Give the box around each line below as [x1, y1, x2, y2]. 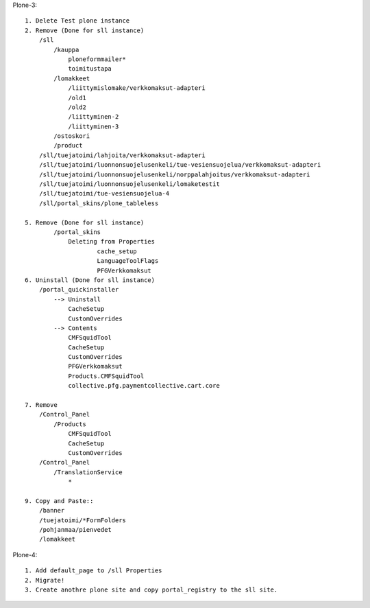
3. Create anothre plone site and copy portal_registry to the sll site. [25, 586, 278, 594]
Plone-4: [12, 550, 38, 559]
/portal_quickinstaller [38, 285, 119, 294]
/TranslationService [53, 468, 123, 476]
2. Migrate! [25, 576, 65, 584]
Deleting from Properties [68, 237, 156, 246]
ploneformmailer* [68, 55, 127, 63]
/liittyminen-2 [68, 113, 119, 121]
